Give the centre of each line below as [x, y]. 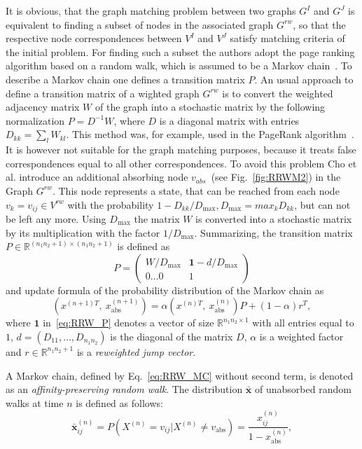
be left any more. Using [56, 218]
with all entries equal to [303, 323]
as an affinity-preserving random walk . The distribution [124, 389]
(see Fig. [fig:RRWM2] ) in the [276, 177]
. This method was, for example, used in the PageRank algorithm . [210, 134]
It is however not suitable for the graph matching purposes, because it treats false [181, 150]
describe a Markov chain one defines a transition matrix [125, 79]
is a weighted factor [301, 336]
